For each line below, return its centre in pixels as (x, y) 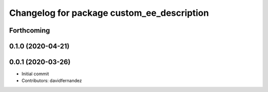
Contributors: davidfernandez (52, 81)
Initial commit (35, 74)
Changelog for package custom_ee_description (109, 13)
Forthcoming (30, 30)
